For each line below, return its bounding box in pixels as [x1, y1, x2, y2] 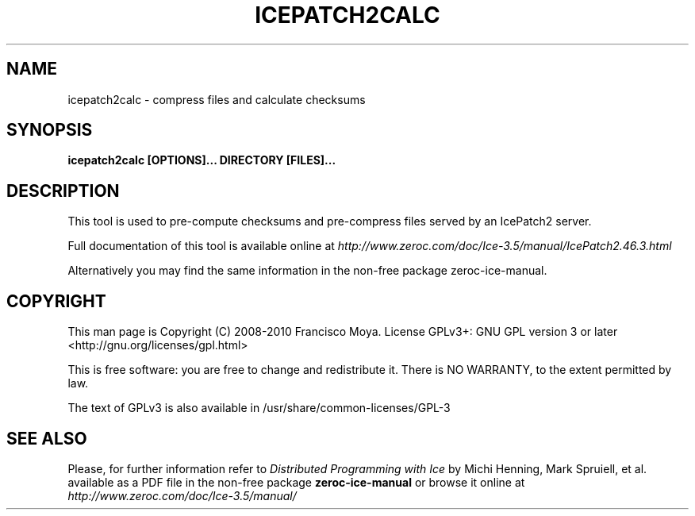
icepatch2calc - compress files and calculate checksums [67, 92, 366, 106]
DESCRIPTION [6, 180, 120, 201]
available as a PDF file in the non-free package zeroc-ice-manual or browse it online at [67, 475, 525, 489]
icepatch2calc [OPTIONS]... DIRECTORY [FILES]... [67, 153, 336, 168]
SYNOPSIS [6, 120, 93, 141]
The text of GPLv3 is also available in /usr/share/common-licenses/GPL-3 [67, 401, 451, 415]
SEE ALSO [6, 428, 87, 449]
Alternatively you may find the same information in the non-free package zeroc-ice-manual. [67, 264, 547, 278]
